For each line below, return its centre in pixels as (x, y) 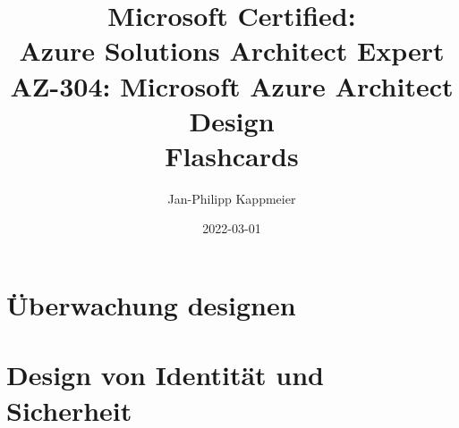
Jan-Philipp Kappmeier (232, 198)
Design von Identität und (166, 375)
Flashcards (232, 155)
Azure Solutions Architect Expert (232, 50)
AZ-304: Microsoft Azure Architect (232, 85)
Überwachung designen (151, 305)
